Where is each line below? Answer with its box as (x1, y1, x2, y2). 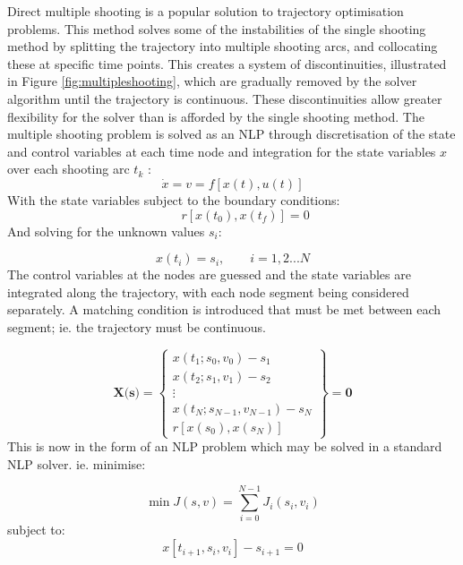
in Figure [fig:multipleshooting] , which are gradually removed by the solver (7, 72, 417, 90)
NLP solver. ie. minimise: (7, 454, 146, 473)
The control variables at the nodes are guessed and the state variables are (7, 265, 411, 284)
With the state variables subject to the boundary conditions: (7, 190, 340, 209)
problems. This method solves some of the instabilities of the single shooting (7, 19, 426, 38)
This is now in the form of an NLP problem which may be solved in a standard (7, 437, 442, 456)
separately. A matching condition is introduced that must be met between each (7, 300, 442, 319)
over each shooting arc (7, 159, 130, 178)
